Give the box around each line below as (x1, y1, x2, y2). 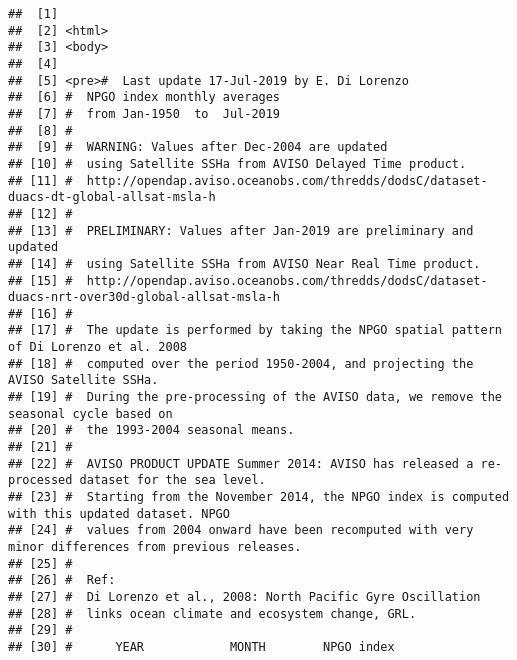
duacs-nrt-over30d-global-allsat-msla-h (8, 290, 281, 305)
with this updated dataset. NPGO (8, 506, 230, 521)
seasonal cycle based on (8, 406, 173, 421)
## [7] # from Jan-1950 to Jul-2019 (8, 106, 281, 121)
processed (8, 473, 73, 488)
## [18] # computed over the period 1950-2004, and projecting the (8, 356, 474, 371)
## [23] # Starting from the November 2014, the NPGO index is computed (8, 490, 510, 505)
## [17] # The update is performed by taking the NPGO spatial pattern (8, 323, 502, 338)
